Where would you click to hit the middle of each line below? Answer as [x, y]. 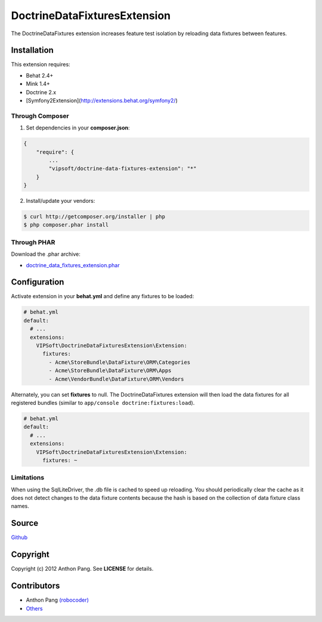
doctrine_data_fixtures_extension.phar [73, 265]
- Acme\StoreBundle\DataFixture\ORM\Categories [120, 362]
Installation [32, 50]
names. [20, 506]
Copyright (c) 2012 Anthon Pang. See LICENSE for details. [82, 569]
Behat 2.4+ [40, 75]
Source [25, 523]
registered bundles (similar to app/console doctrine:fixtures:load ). [103, 403]
